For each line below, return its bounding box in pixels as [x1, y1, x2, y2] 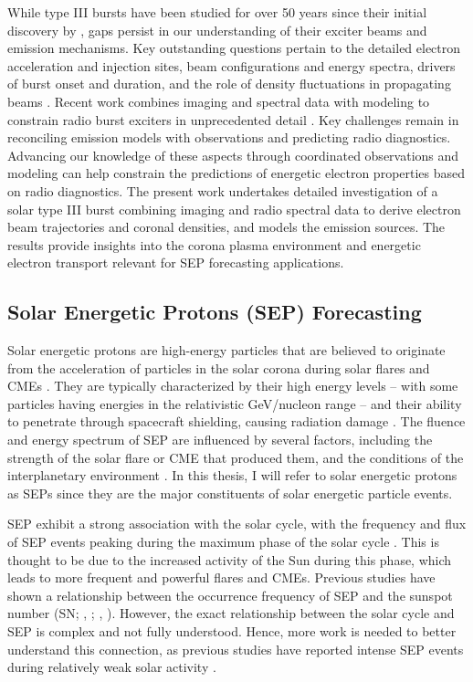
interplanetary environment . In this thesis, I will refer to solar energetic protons [7, 466, 457, 485]
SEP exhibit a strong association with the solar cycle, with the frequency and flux [7, 514, 467, 533]
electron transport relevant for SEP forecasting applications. [7, 253, 344, 272]
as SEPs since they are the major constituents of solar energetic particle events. [7, 483, 453, 502]
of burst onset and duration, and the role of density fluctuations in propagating [7, 74, 451, 93]
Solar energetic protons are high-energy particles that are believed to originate [7, 341, 446, 360]
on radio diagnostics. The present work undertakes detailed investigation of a [7, 181, 438, 200]
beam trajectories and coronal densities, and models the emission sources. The [7, 217, 446, 236]
